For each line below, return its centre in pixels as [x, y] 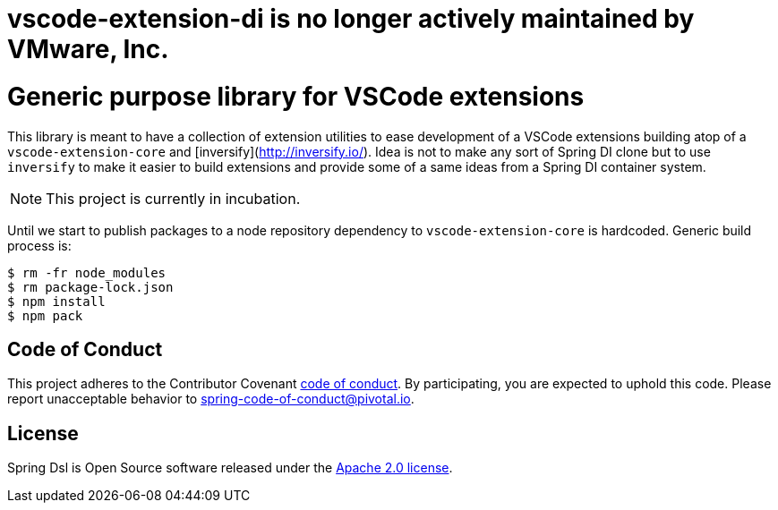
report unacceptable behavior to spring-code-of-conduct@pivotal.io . [211, 399]
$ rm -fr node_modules [87, 272]
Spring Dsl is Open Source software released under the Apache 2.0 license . [230, 468]
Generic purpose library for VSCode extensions [296, 96]
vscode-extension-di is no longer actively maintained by [351, 19]
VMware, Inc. [88, 49]
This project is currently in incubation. [173, 198]
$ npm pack [45, 315]
